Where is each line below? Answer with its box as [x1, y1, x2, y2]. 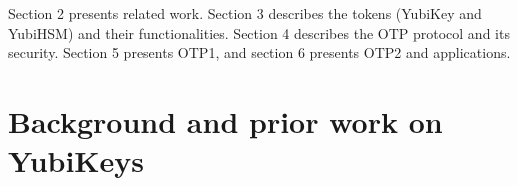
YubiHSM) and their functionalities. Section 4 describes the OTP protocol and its [8, 22, 510, 43]
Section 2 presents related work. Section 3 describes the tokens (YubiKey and [8, 3, 482, 23]
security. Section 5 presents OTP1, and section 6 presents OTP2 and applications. [8, 42, 511, 63]
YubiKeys [8, 140, 145, 181]
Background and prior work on [8, 100, 443, 141]
